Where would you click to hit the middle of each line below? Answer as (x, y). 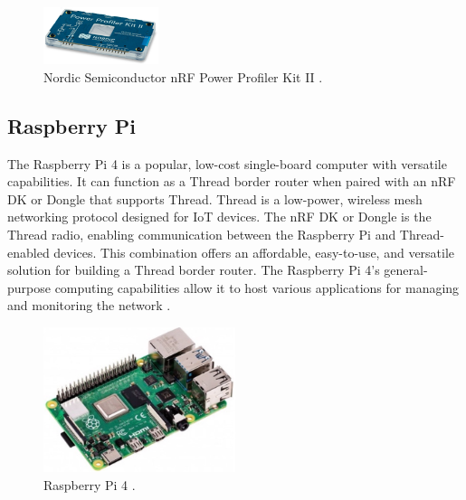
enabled (29, 252)
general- (406, 270)
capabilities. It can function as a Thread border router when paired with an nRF (232, 181)
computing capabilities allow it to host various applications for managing (257, 287)
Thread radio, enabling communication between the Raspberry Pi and (202, 235)
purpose (29, 287)
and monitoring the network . (89, 305)
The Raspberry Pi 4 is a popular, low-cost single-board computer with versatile (227, 163)
